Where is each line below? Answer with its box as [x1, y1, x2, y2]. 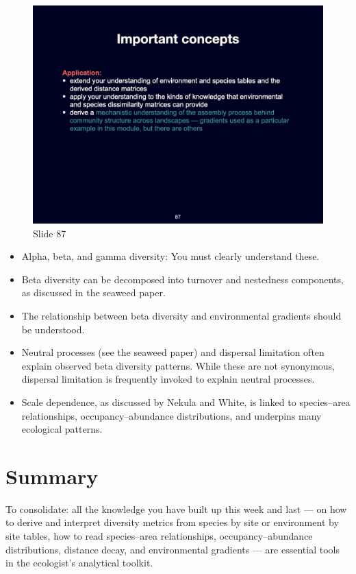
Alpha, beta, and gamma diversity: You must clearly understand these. [21, 249, 320, 263]
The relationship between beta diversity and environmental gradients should [21, 308, 342, 322]
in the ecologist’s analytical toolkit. [5, 555, 153, 570]
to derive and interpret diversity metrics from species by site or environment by [5, 515, 339, 529]
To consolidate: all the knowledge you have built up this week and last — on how [5, 501, 347, 516]
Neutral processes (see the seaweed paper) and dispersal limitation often [21, 345, 325, 359]
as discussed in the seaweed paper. [21, 285, 166, 300]
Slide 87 [33, 226, 66, 240]
